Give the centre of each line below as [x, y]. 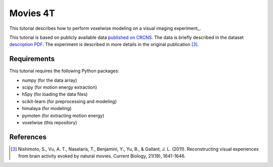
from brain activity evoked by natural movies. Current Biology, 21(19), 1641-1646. [102, 156]
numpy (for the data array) [50, 80]
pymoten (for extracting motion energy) [63, 116]
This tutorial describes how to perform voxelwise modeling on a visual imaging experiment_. [105, 28]
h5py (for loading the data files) [55, 94]
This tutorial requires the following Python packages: [64, 71]
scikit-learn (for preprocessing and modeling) [70, 101]
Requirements [32, 59]
